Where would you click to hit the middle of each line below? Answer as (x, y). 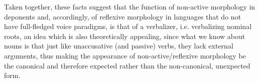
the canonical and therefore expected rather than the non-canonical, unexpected (127, 65)
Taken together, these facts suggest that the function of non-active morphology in (130, 6)
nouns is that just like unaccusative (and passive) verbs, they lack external (119, 46)
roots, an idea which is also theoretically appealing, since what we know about (125, 36)
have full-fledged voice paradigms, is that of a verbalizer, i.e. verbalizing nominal (128, 26)
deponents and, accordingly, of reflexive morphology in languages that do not (123, 16)
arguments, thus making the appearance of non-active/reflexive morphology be (125, 55)
